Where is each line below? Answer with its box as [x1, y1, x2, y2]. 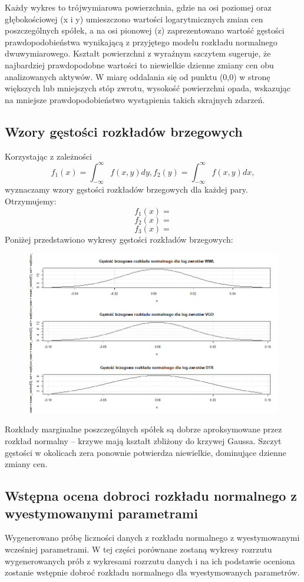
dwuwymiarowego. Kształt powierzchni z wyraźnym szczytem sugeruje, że [5, 47, 271, 59]
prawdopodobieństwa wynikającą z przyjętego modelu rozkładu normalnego [5, 35, 277, 48]
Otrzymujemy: [5, 195, 57, 207]
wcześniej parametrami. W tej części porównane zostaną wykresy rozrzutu [5, 543, 272, 555]
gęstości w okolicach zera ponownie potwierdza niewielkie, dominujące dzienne [5, 446, 286, 458]
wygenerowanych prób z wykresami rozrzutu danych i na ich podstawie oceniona [5, 554, 295, 567]
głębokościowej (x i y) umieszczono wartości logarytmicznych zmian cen [5, 12, 263, 25]
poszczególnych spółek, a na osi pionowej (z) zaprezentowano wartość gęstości [5, 24, 285, 37]
